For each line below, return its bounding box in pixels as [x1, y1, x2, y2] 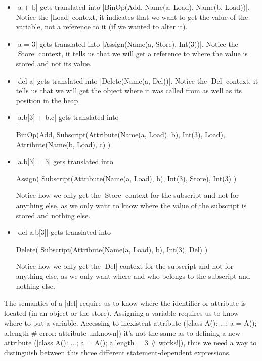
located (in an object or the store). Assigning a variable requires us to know [4, 307, 239, 318]
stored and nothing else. [16, 210, 91, 220]
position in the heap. [16, 95, 80, 105]
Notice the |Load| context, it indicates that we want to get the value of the [16, 11, 248, 22]
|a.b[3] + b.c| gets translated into [16, 112, 119, 123]
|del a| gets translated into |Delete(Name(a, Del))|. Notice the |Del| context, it [16, 75, 258, 86]
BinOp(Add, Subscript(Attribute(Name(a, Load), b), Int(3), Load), [16, 129, 225, 139]
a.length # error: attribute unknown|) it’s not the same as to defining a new [4, 327, 241, 338]
